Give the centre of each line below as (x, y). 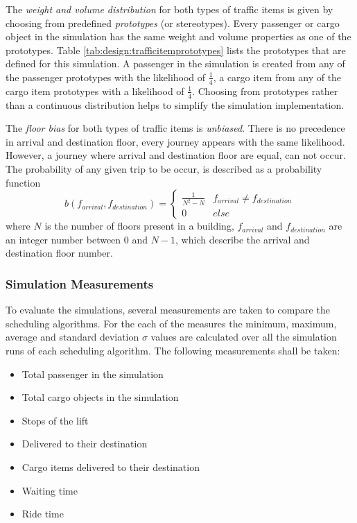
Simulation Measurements (80, 283)
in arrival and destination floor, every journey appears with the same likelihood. (175, 141)
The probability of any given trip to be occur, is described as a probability (164, 169)
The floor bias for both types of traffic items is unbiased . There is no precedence (175, 128)
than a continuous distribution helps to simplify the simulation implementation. (175, 104)
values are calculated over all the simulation (244, 337)
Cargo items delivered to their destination (111, 466)
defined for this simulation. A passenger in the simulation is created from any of (175, 63)
